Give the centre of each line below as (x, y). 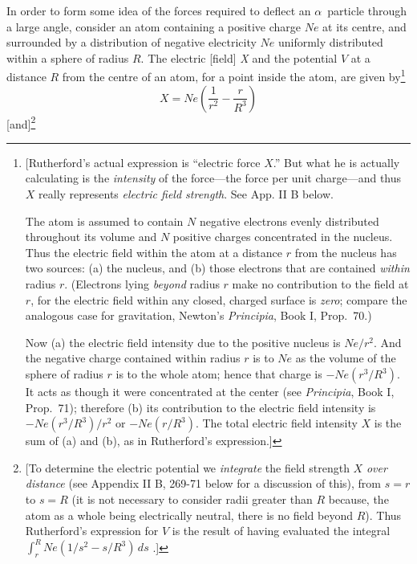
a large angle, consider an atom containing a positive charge (154, 26)
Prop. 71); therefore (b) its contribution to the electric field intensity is (200, 407)
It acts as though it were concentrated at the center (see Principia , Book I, (210, 391)
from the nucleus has (346, 252)
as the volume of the (346, 358)
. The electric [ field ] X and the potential (239, 57)
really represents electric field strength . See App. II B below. (186, 194)
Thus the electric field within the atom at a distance (154, 252)
